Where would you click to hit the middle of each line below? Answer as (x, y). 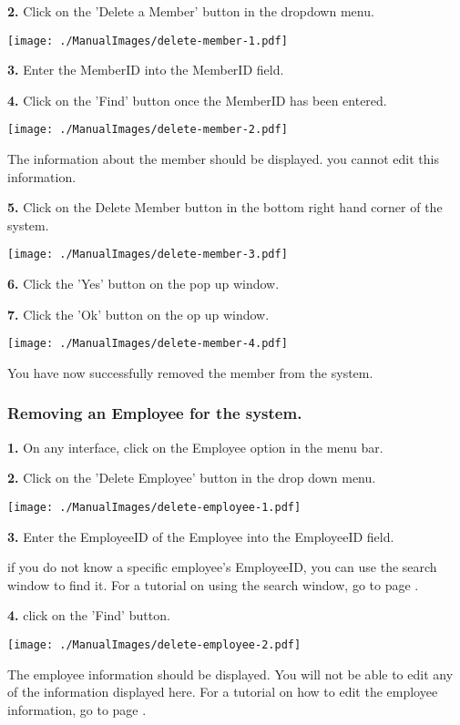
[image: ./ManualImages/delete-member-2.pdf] (148, 130)
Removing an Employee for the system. (155, 413)
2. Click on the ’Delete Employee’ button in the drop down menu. (192, 478)
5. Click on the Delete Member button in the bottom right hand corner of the (225, 207)
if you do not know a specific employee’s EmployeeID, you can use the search (222, 567)
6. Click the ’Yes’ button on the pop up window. (143, 284)
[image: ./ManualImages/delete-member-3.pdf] (148, 255)
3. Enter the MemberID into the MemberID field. (146, 70)
